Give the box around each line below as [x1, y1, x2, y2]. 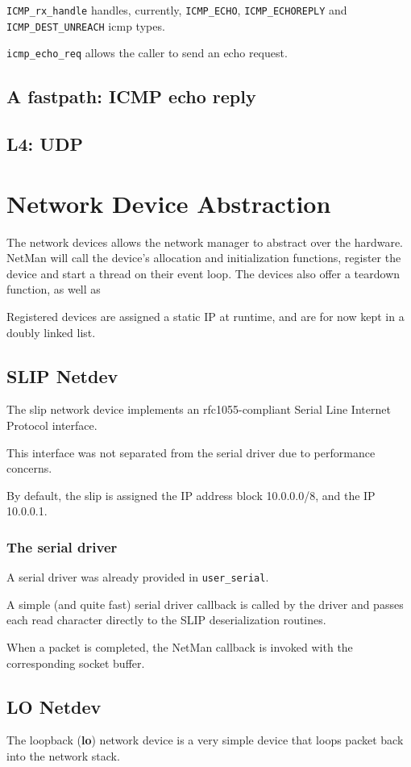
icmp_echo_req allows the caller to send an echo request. [6, 44, 288, 61]
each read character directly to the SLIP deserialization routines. [6, 611, 326, 628]
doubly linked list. [6, 323, 96, 340]
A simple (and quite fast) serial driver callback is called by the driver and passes [6, 595, 404, 612]
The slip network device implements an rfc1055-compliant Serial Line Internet [6, 401, 391, 418]
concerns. [6, 460, 52, 477]
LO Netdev [6, 694, 102, 719]
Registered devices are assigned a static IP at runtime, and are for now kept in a [6, 308, 405, 325]
